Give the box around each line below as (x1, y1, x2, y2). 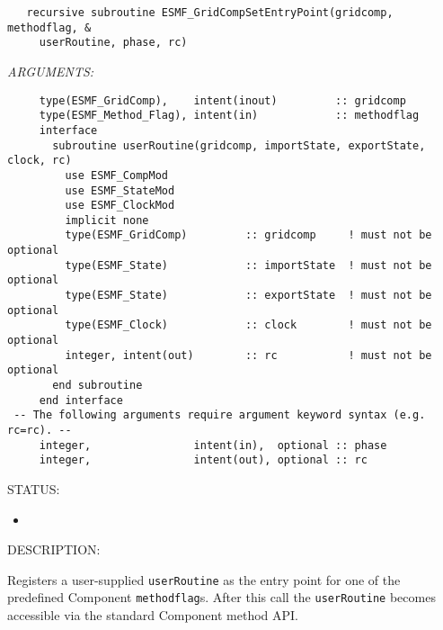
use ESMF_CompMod (65, 168, 168, 182)
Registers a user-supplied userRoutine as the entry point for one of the (7, 570, 401, 589)
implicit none (65, 213, 149, 227)
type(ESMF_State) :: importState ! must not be (65, 258, 432, 272)
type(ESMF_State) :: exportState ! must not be (65, 289, 432, 302)
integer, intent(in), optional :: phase (39, 438, 387, 452)
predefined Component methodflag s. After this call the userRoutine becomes (7, 588, 436, 607)
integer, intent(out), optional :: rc (39, 454, 368, 467)
